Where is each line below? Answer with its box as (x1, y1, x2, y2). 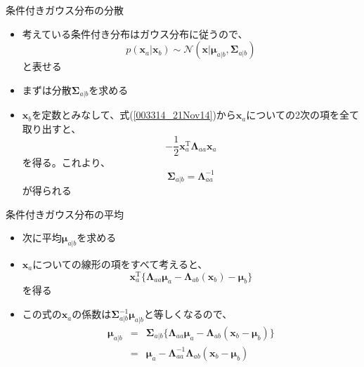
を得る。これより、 (22, 155, 110, 170)
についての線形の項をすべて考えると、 (32, 257, 208, 272)
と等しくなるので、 (143, 307, 233, 321)
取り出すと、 (22, 121, 82, 135)
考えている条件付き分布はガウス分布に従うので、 (22, 26, 248, 41)
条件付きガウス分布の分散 (6, 3, 124, 17)
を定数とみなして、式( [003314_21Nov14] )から (32, 107, 236, 122)
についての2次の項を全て (246, 107, 359, 122)
